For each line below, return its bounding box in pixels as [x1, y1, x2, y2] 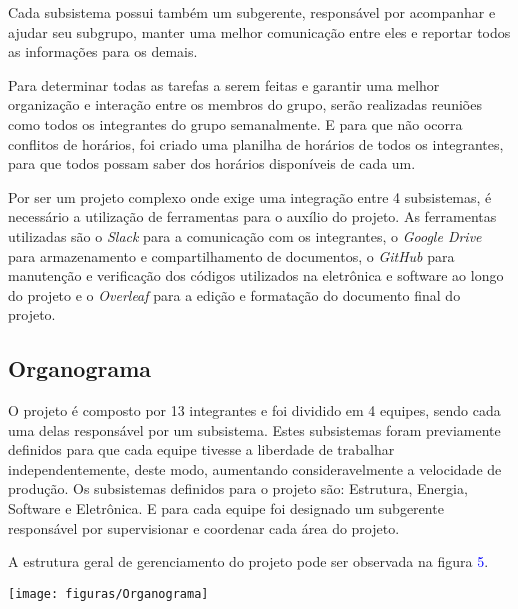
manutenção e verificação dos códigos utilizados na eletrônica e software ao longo [8, 265, 504, 286]
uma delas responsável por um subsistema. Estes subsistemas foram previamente [8, 419, 501, 440]
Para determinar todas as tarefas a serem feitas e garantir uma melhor [8, 74, 440, 95]
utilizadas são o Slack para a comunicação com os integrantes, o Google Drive [8, 225, 482, 246]
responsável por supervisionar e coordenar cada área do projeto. [8, 517, 400, 538]
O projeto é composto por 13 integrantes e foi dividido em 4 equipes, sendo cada [8, 400, 501, 421]
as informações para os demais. [8, 41, 198, 62]
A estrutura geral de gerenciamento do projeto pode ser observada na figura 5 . [8, 551, 489, 572]
